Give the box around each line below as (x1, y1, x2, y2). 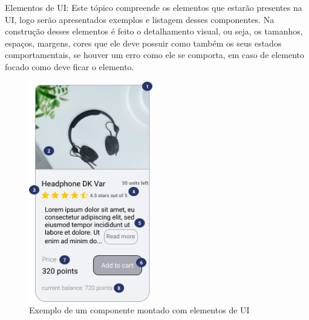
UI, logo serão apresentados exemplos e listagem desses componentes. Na (5, 13, 275, 25)
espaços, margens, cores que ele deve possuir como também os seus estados (5, 36, 282, 49)
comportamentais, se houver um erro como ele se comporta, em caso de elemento (5, 48, 305, 61)
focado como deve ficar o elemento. (5, 60, 134, 73)
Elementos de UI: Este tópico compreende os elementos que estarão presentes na (5, 1, 302, 13)
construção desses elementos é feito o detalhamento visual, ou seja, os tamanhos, (5, 25, 303, 38)
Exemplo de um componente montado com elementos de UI (29, 304, 250, 316)
